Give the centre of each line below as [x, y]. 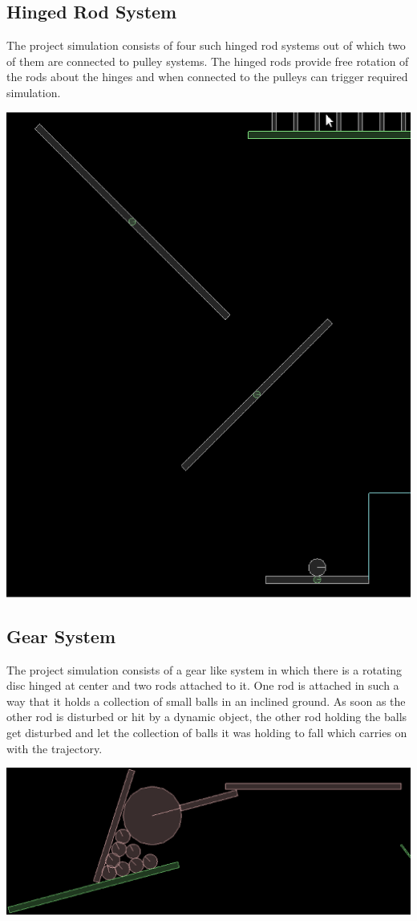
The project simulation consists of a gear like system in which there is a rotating [204, 669]
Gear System [61, 636]
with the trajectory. [55, 748]
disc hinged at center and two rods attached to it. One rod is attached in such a [203, 685]
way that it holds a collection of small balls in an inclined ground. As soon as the [206, 701]
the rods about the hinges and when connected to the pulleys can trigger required [207, 77]
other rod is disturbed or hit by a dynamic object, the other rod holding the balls [207, 717]
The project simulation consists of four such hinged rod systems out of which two [206, 45]
